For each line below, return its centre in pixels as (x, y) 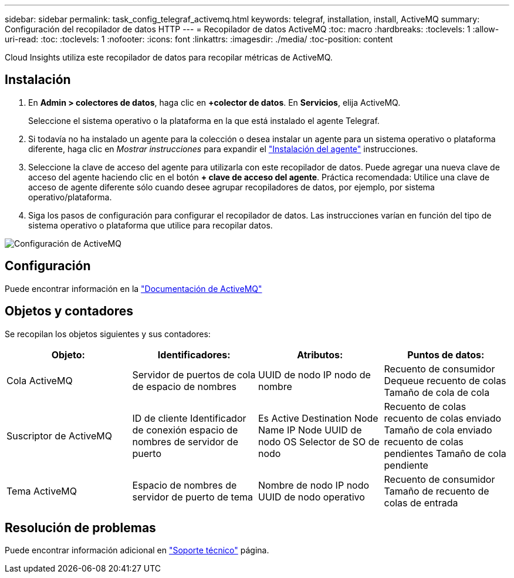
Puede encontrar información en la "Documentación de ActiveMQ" (133, 288)
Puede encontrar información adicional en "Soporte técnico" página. (137, 550)
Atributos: (320, 354)
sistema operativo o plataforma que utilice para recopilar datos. (151, 225)
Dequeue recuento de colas (445, 380)
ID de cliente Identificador (189, 418)
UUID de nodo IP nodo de (315, 374)
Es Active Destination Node (318, 418)
